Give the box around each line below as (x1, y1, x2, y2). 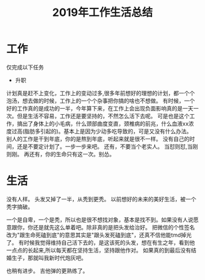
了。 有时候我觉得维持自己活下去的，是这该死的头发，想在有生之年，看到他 (6, 239, 195, 246)
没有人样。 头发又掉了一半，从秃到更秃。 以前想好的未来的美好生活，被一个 (6, 195, 196, 203)
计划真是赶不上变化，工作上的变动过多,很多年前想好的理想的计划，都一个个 (6, 89, 195, 96)
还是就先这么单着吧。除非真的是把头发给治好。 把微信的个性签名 (32, 223, 195, 231)
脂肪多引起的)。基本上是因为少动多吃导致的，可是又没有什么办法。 (24, 127, 192, 135)
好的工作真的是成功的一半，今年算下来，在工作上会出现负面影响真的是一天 (6, 104, 193, 112)
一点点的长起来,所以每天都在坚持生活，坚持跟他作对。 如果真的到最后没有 (6, 246, 191, 254)
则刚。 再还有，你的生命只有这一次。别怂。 (6, 150, 115, 157)
